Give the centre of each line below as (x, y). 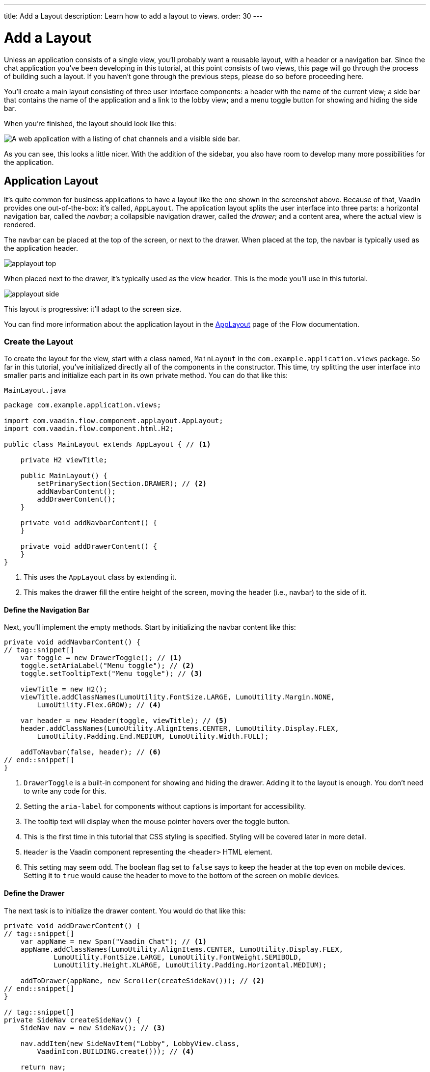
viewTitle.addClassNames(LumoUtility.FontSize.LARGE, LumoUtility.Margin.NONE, (178, 697)
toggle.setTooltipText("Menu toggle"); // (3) (111, 674)
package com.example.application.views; (83, 405)
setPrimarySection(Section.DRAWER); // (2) (122, 484)
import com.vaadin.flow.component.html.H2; (89, 429)
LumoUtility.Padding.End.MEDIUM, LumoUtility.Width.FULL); (153, 737)
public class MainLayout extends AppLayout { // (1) (107, 444)
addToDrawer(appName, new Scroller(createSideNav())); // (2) (143, 980)
